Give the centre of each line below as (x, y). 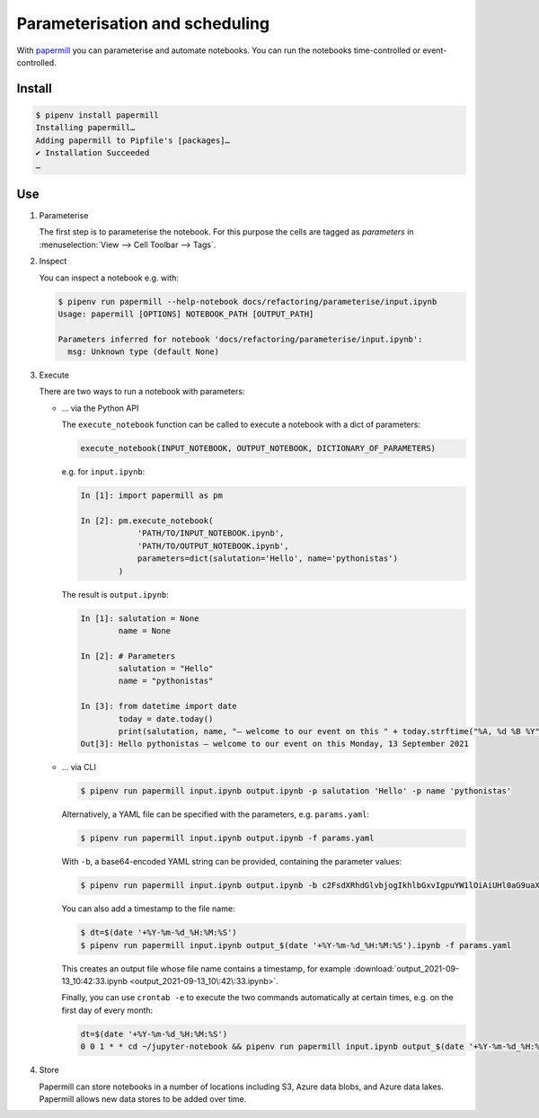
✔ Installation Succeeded (93, 153)
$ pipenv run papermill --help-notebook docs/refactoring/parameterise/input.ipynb (247, 302)
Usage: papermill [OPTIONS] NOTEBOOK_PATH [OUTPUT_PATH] (186, 314)
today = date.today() (166, 719)
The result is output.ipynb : (115, 594)
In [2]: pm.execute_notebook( (147, 521)
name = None (144, 630)
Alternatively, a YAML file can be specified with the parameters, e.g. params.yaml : (216, 814)
